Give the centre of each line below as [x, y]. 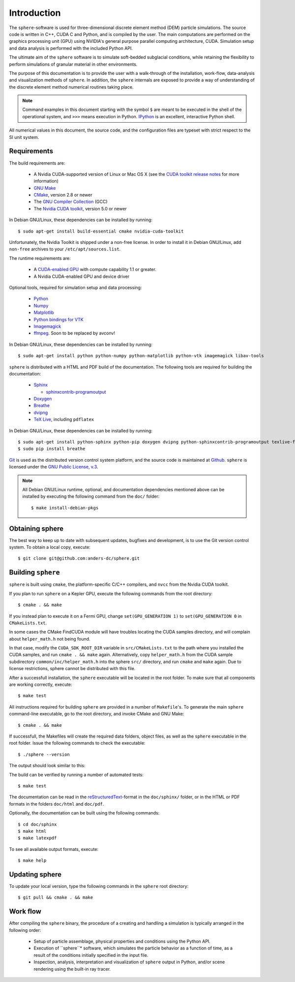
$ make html [32, 831]
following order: [25, 930]
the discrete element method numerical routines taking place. [71, 87]
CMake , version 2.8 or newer [63, 195]
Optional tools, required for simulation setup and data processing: [75, 288]
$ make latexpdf [37, 838]
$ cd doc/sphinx [37, 824]
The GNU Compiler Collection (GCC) [71, 202]
